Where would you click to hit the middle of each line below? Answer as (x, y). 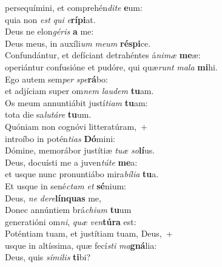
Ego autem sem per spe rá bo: (56, 79)
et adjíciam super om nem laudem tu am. (79, 91)
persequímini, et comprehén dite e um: (74, 7)
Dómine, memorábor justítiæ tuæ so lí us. (80, 150)
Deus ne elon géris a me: (49, 31)
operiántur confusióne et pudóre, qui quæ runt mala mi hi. (111, 66)
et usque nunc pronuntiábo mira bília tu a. (82, 174)
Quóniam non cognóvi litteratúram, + (76, 126)
